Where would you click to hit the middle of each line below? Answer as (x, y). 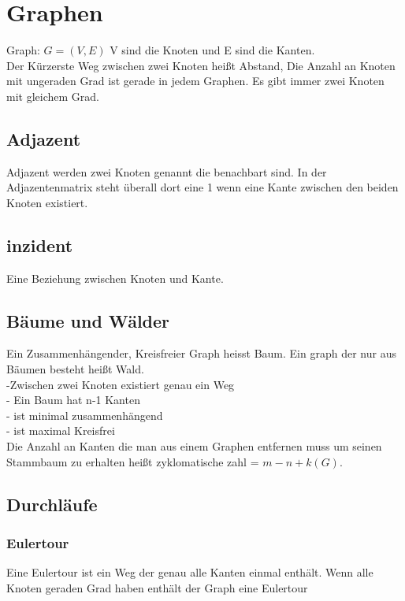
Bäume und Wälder (88, 320)
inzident (40, 245)
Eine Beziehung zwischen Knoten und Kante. (115, 278)
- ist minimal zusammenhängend (85, 415)
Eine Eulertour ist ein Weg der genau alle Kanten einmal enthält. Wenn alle (190, 572)
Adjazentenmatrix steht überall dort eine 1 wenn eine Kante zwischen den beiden (202, 187)
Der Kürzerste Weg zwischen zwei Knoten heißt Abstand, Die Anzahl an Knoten (201, 65)
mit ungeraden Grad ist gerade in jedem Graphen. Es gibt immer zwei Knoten (195, 81)
